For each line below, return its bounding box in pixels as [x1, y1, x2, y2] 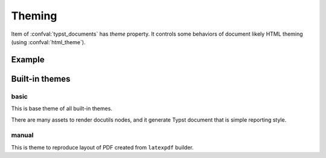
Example [11, 54, 45, 65]
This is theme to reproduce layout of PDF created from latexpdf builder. [11, 143, 194, 151]
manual [11, 131, 34, 139]
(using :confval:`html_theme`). [11, 38, 86, 45]
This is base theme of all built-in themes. [11, 105, 113, 112]
